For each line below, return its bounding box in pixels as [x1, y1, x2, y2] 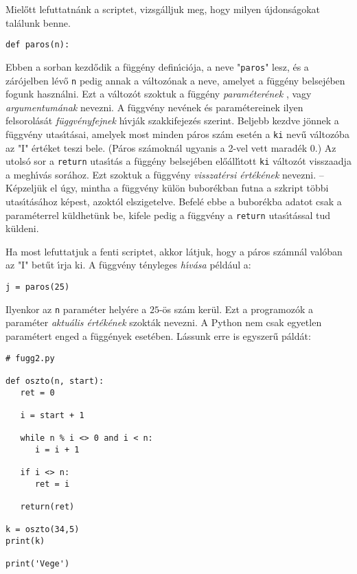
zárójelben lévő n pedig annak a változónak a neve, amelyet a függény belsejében [5, 73, 345, 87]
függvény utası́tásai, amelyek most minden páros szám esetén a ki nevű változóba [5, 126, 349, 141]
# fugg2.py [5, 353, 55, 363]
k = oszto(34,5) [5, 525, 80, 535]
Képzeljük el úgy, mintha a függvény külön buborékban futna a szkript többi [5, 181, 329, 195]
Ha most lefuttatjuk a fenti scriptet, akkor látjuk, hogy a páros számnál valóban [5, 244, 343, 258]
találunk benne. [5, 15, 71, 30]
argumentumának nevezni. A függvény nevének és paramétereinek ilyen [5, 100, 303, 114]
